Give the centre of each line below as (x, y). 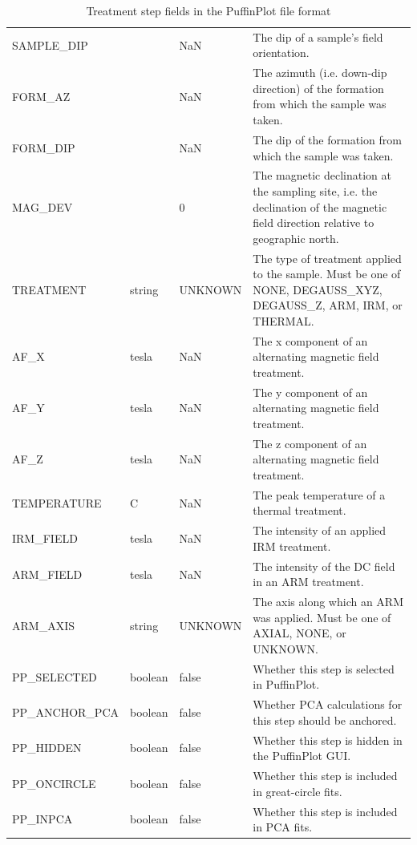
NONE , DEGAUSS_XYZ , (318, 289)
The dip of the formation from (327, 139)
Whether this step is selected (324, 668)
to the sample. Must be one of (327, 274)
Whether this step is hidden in (328, 740)
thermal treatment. (300, 510)
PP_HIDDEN (47, 748)
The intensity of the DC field (324, 566)
